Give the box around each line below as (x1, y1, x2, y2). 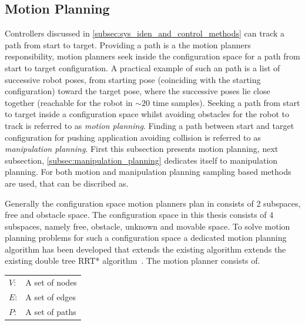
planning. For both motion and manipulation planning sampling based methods (5, 165, 291, 178)
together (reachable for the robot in (5, 96, 133, 108)
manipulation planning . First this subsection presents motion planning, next (5, 142, 279, 155)
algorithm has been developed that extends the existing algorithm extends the (5, 243, 286, 255)
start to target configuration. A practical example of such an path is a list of (5, 61, 280, 74)
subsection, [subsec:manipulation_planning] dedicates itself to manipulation (5, 154, 278, 166)
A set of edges (25, 290, 76, 303)
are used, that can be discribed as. (5, 177, 129, 189)
